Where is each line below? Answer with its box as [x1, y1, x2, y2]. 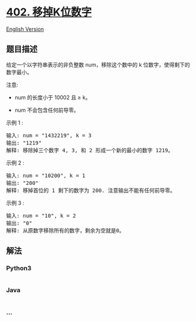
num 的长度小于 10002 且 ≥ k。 [14, 93, 91, 101]
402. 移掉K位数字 [6, 5, 92, 19]
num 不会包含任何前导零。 [14, 106, 79, 114]
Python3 [6, 264, 31, 272]
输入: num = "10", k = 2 [6, 212, 76, 219]
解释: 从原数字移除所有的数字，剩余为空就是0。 [6, 227, 125, 234]
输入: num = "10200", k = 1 [6, 172, 86, 179]
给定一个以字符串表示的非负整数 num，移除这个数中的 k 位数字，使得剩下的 [6, 61, 191, 68]
